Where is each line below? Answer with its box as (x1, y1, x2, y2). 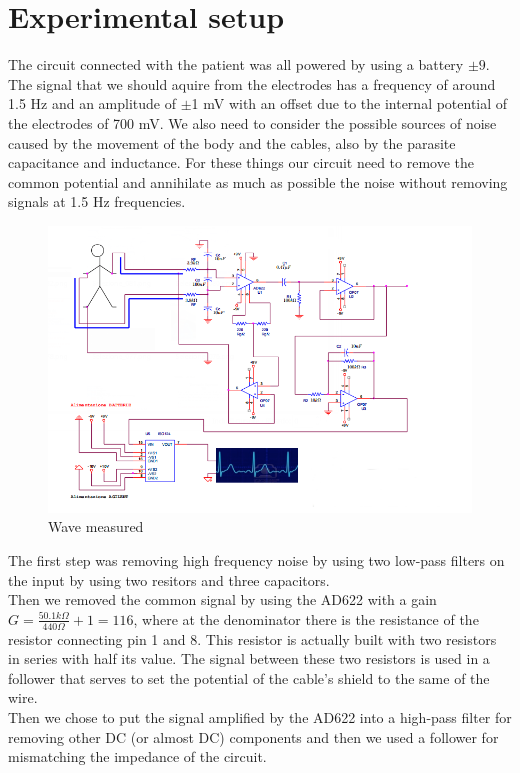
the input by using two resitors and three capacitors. (8, 569, 330, 590)
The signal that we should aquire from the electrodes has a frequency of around (8, 73, 496, 94)
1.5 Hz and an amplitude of (8, 93, 177, 114)
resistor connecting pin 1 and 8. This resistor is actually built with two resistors (8, 628, 497, 649)
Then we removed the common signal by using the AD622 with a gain (8, 589, 437, 610)
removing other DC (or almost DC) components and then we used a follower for (8, 726, 499, 747)
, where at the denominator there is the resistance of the (133, 608, 479, 629)
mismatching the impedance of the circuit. (8, 746, 267, 767)
